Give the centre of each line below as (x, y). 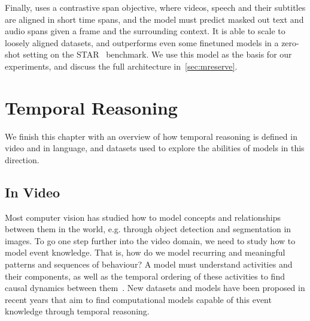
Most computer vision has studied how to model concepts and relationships (143, 217)
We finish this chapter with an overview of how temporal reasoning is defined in (151, 136)
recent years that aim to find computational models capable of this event (138, 299)
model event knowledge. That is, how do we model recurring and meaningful (145, 252)
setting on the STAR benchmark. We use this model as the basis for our (157, 54)
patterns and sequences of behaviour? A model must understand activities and (149, 264)
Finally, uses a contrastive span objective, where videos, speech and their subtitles (155, 7)
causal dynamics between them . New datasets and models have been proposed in (155, 288)
